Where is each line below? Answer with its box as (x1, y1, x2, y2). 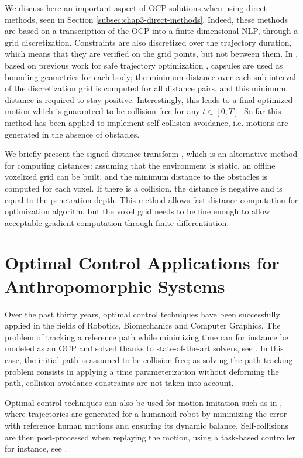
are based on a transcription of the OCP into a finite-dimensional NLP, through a (5, 25, 298, 37)
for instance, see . (5, 442, 67, 454)
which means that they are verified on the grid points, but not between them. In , (5, 47, 298, 60)
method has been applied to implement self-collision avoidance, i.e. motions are (5, 116, 288, 128)
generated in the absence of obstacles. (5, 128, 140, 140)
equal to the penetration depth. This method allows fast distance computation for (5, 193, 298, 206)
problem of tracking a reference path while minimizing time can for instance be (5, 330, 288, 343)
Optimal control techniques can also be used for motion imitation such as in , (5, 396, 283, 408)
